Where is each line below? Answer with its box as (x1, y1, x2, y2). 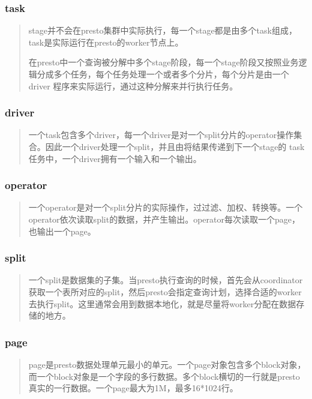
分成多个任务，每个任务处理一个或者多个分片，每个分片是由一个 (37, 68, 289, 80)
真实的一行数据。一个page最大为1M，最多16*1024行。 (28, 382, 238, 394)
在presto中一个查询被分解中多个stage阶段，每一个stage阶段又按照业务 (28, 56, 299, 68)
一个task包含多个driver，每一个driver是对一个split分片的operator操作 (28, 128, 294, 141)
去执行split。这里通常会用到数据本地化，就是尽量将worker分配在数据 (28, 297, 296, 310)
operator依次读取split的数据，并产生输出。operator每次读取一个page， (28, 213, 300, 225)
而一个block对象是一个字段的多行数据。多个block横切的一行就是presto (28, 370, 300, 382)
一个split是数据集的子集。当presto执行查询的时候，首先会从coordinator (28, 274, 303, 286)
